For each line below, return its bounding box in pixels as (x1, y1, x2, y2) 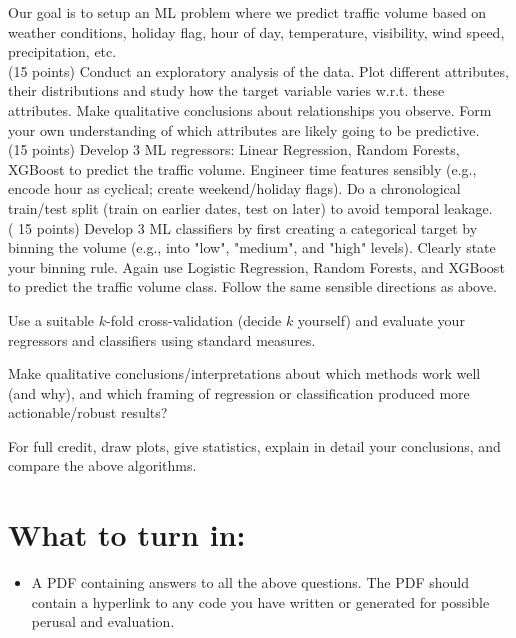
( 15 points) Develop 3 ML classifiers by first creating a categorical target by (8, 217, 478, 238)
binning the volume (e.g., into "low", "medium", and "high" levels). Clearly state (8, 237, 496, 258)
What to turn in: (8, 514, 246, 555)
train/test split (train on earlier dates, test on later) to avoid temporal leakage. (8, 197, 493, 218)
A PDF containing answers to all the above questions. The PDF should (31, 572, 469, 593)
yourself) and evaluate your (297, 309, 465, 330)
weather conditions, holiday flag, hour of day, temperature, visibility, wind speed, (8, 21, 505, 42)
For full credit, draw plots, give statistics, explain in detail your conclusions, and (8, 435, 501, 456)
